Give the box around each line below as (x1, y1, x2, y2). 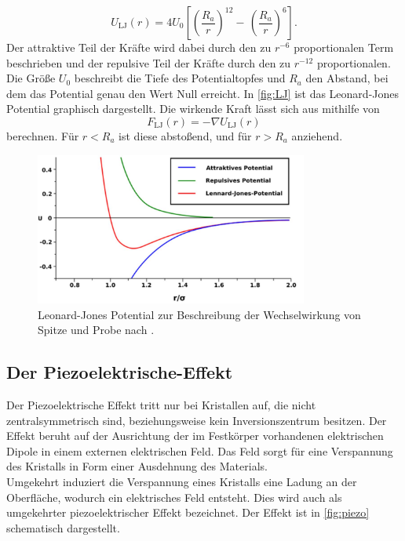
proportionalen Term (294, 39, 394, 55)
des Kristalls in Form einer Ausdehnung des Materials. (6, 458, 268, 474)
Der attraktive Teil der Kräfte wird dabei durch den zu (6, 39, 272, 55)
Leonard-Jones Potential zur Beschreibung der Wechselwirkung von (38, 306, 361, 322)
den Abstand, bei (305, 70, 389, 86)
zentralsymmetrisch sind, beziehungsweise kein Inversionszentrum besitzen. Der (6, 412, 387, 428)
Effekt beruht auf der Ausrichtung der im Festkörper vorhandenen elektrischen (6, 427, 384, 444)
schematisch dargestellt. (6, 519, 120, 536)
